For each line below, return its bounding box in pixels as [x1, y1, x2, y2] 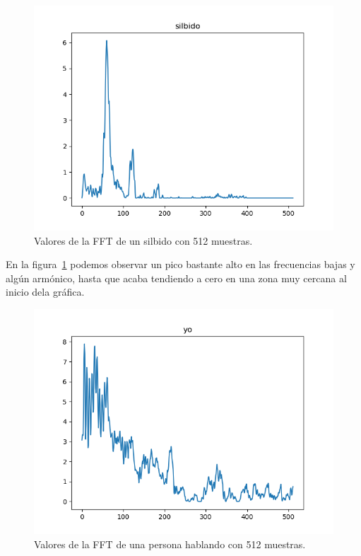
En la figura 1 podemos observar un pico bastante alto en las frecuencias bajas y [6, 257, 355, 272]
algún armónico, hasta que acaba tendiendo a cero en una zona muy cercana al [6, 270, 347, 285]
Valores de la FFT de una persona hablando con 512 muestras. [34, 536, 306, 551]
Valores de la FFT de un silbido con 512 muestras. [34, 233, 253, 248]
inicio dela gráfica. [6, 284, 85, 299]
